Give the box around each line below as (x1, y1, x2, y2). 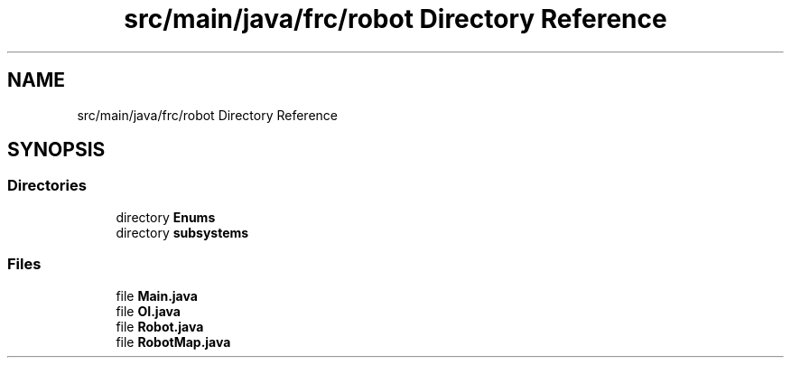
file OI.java (116, 303, 181, 319)
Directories (7, 176, 87, 195)
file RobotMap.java (116, 333, 231, 350)
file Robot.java (116, 318, 204, 334)
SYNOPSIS (7, 138, 106, 162)
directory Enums (116, 209, 216, 225)
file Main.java (116, 287, 198, 304)
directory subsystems (116, 224, 249, 240)
